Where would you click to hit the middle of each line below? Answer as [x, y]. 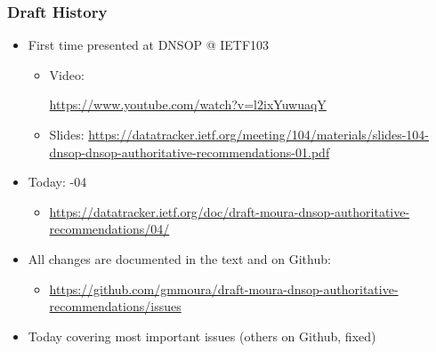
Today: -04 [57, 182]
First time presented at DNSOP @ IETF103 [149, 45]
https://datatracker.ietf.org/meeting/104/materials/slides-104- [258, 134]
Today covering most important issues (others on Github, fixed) [202, 336]
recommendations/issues [115, 306]
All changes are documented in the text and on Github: [179, 258]
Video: [67, 74]
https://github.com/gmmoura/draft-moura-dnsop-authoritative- [224, 288]
